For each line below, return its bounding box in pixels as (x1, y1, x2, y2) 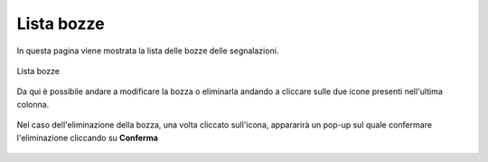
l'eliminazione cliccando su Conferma (16, 132, 158, 143)
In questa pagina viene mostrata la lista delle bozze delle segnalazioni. (16, 45, 279, 56)
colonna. (16, 99, 50, 110)
